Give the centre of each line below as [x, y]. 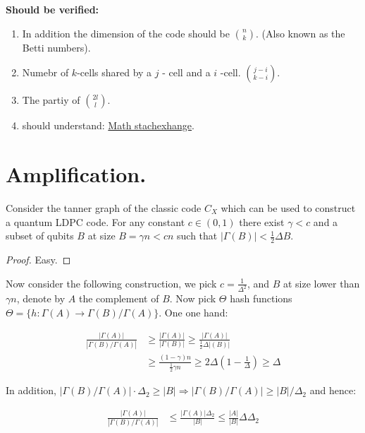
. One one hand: [193, 312]
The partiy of [51, 100]
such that [197, 236]
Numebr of [45, 72]
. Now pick [193, 298]
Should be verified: [52, 9]
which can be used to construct [288, 207]
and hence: [333, 390]
